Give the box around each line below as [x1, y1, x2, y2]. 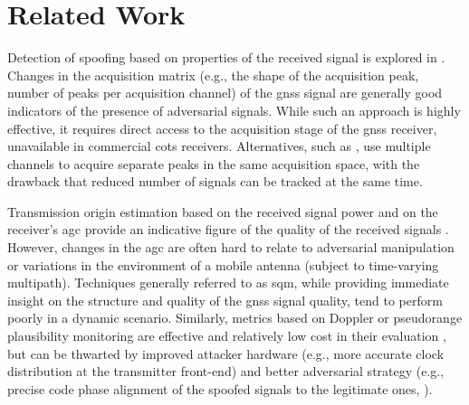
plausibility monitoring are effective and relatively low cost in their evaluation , [7, 326, 446, 345]
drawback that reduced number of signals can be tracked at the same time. [7, 172, 423, 191]
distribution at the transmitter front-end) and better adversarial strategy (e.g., [7, 362, 445, 381]
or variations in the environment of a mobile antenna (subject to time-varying [7, 255, 439, 274]
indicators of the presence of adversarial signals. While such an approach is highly [7, 100, 461, 119]
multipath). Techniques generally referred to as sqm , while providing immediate [7, 273, 449, 292]
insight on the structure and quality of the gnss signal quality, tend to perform [7, 290, 443, 309]
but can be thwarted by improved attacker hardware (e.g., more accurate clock [7, 344, 445, 363]
